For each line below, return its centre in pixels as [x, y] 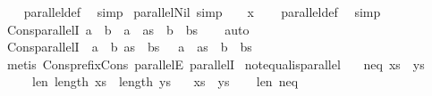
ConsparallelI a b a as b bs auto [128, 29]
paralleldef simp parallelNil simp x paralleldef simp [202, 12]
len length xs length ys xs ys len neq [165, 81]
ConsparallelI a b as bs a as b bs [129, 47]
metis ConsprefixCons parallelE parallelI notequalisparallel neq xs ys [216, 64]
